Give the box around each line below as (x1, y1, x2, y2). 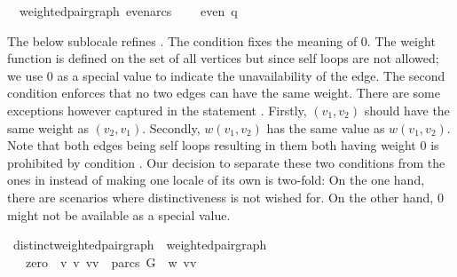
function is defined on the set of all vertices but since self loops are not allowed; (7, 49, 439, 67)
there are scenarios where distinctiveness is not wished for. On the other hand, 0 (7, 187, 444, 206)
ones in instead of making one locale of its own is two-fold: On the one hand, (7, 170, 425, 189)
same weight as (7, 118, 89, 137)
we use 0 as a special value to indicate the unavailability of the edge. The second (7, 66, 445, 84)
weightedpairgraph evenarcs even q (19, 2, 238, 20)
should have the (364, 100, 450, 119)
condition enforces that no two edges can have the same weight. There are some (7, 83, 440, 102)
